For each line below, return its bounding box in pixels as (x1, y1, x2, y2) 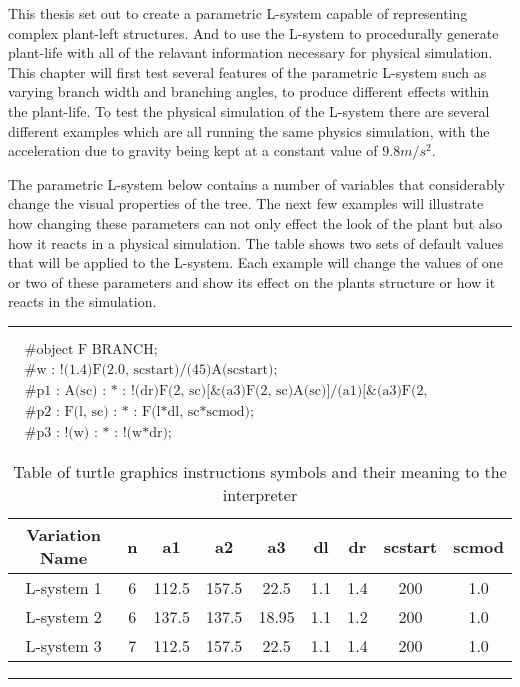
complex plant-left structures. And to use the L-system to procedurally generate (8, 22, 499, 43)
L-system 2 (25, 605, 102, 629)
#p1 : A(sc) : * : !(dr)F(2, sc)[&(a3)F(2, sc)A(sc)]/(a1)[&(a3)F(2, (24, 383, 428, 398)
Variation (26, 523, 101, 547)
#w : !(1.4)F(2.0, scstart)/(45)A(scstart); (24, 362, 278, 377)
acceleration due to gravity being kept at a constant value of (8, 140, 378, 161)
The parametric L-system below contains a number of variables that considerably (8, 173, 505, 194)
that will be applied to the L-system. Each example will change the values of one (8, 252, 503, 273)
